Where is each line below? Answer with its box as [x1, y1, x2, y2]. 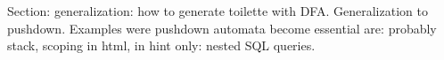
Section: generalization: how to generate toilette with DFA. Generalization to [7, 2, 428, 19]
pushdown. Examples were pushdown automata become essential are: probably [7, 19, 437, 37]
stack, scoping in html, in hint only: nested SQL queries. [7, 36, 316, 55]
